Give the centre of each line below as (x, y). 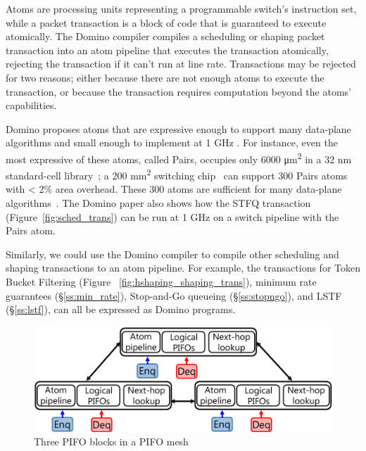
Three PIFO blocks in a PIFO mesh (111, 442)
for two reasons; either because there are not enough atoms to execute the (165, 77)
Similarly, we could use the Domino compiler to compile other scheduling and (172, 254)
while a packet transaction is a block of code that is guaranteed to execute (166, 22)
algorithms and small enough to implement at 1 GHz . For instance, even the (172, 142)
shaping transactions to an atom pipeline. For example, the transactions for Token (183, 268)
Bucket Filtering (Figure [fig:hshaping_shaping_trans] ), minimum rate (161, 281)
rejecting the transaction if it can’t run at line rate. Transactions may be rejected (181, 64)
